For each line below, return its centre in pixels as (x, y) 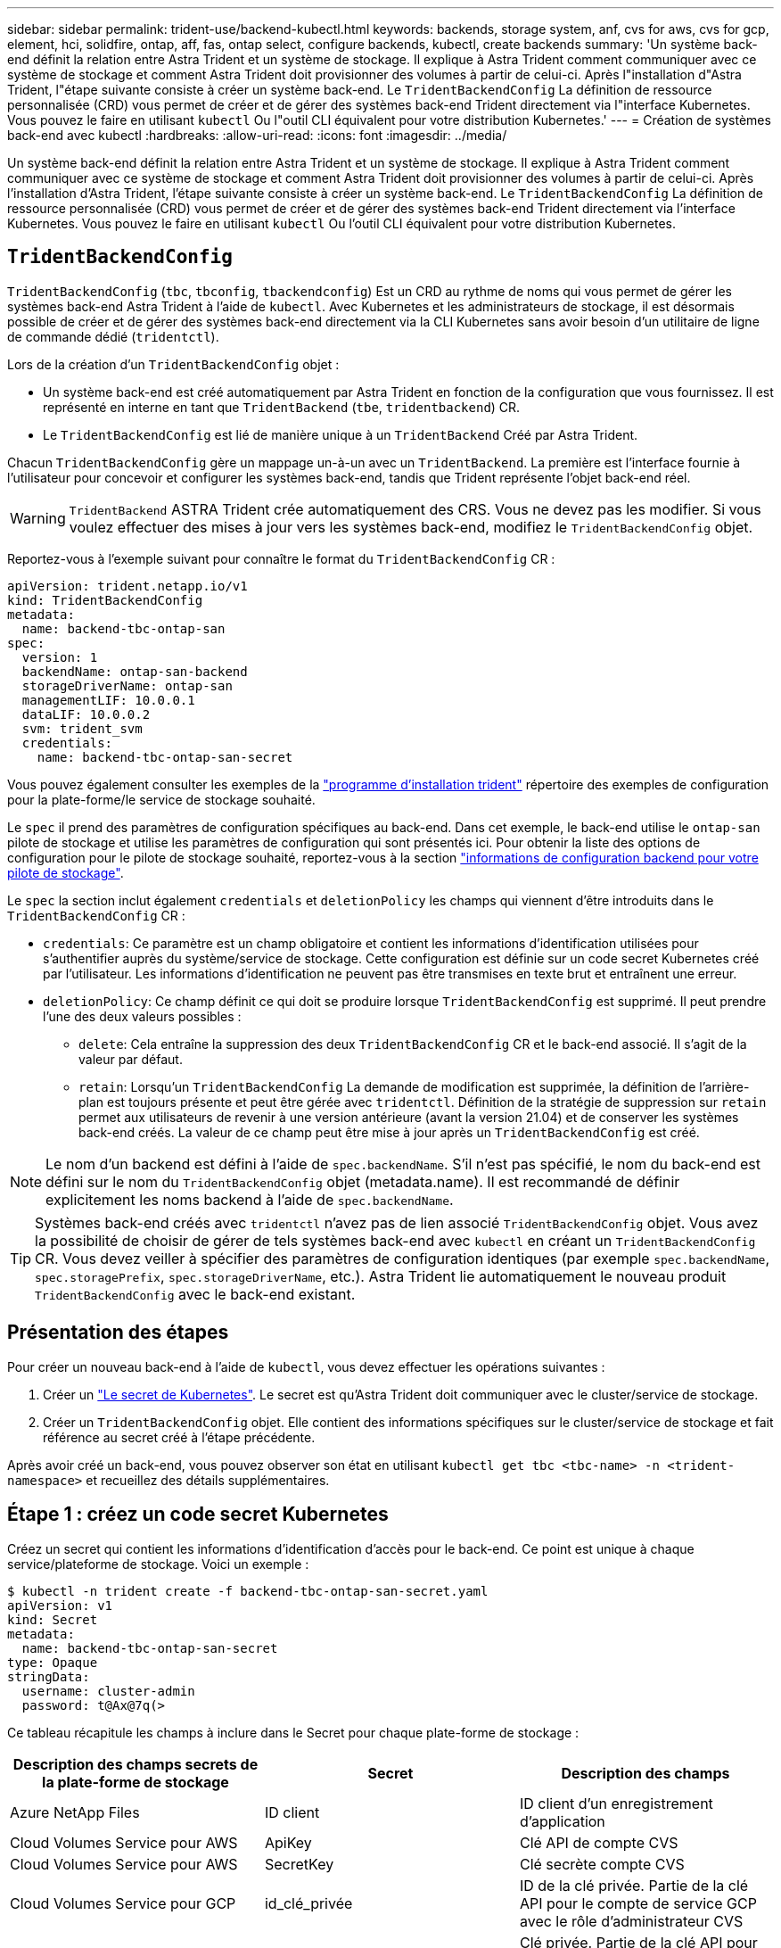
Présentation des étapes (118, 1333)
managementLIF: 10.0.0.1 (108, 700)
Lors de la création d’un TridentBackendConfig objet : (173, 364)
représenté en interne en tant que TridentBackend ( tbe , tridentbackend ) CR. (282, 407)
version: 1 (60, 657)
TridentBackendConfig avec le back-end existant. (195, 1294)
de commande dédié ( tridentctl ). (113, 336)
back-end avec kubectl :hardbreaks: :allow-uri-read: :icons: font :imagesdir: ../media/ (257, 135)
